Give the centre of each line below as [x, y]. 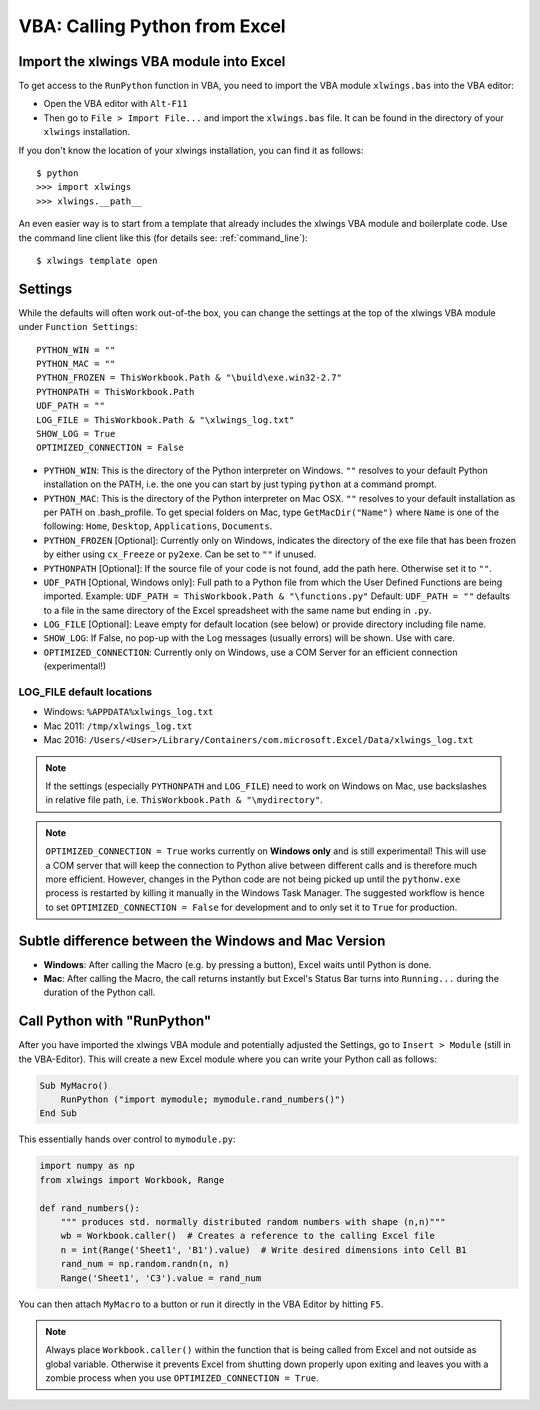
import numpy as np [87, 1166]
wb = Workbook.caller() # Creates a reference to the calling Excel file [247, 1236]
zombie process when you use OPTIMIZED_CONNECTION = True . [182, 1378]
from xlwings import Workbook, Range [132, 1179]
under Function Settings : [78, 327]
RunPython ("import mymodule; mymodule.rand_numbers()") [203, 1099]
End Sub [58, 1113]
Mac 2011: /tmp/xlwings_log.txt [118, 726]
